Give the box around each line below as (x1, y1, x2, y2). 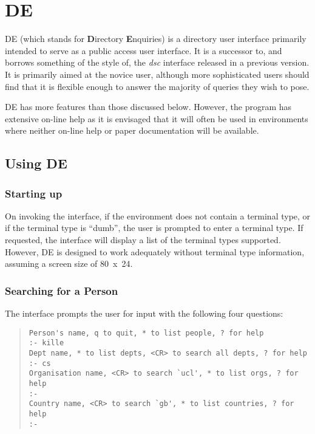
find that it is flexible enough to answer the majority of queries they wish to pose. (5, 80, 310, 92)
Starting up (5, 185, 63, 201)
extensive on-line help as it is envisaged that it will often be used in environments (5, 112, 308, 125)
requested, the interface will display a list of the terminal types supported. (5, 233, 281, 246)
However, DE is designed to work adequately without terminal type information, (5, 245, 305, 258)
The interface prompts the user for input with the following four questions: (5, 307, 283, 320)
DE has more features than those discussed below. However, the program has (5, 100, 292, 113)
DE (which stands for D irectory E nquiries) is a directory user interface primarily (5, 32, 307, 45)
